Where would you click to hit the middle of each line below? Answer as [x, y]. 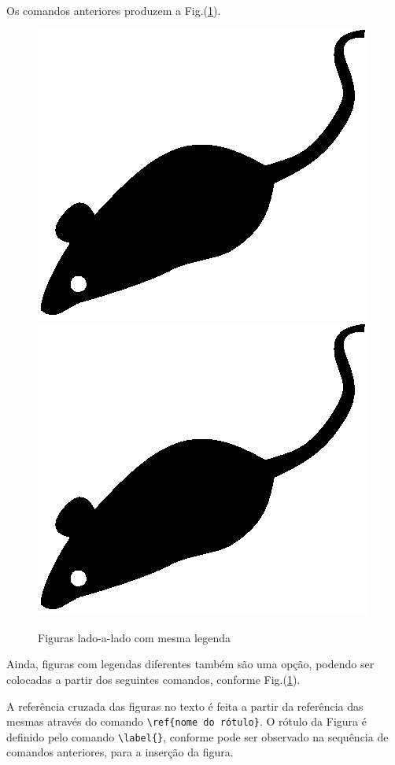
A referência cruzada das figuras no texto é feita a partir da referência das [185, 706]
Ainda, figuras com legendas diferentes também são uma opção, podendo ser [190, 664]
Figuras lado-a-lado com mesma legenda [134, 637]
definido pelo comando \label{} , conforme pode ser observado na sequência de [197, 736]
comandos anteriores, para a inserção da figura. [120, 752]
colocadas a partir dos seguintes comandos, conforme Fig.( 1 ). [153, 679]
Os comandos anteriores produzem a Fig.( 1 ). [114, 10]
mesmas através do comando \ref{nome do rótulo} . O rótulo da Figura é [186, 721]
